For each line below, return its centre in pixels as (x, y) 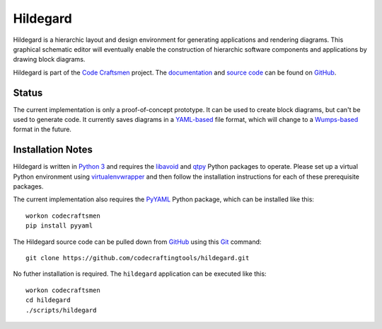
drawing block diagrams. (49, 60)
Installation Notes (53, 150)
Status (28, 93)
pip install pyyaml (59, 226)
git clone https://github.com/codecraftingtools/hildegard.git (138, 258)
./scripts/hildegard (61, 310)
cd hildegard (48, 300)
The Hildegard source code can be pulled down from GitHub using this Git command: (137, 242)
